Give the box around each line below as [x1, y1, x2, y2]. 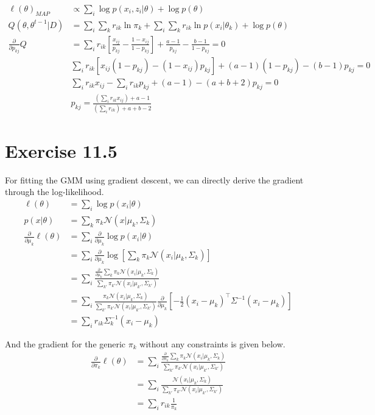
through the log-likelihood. [5, 185, 104, 198]
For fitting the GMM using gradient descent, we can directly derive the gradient [5, 173, 304, 186]
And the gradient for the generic [5, 337, 126, 350]
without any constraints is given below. [139, 337, 286, 350]
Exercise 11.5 [5, 138, 117, 163]
